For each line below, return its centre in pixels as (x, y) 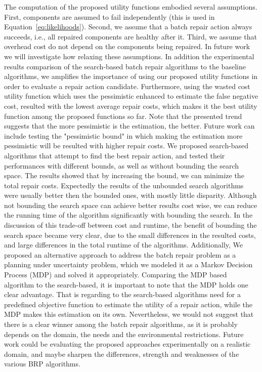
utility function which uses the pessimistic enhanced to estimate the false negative (131, 96)
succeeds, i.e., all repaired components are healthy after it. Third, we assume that (130, 36)
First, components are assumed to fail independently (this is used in (110, 16)
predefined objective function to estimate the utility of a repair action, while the (128, 304)
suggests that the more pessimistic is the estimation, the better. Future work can (129, 126)
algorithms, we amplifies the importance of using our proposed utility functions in (131, 76)
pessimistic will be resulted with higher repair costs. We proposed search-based (126, 146)
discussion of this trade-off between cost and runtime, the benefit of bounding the (130, 225)
